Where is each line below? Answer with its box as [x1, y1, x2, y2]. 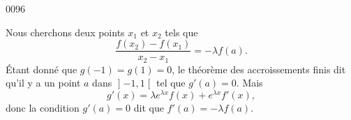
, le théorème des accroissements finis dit [172, 61, 346, 76]
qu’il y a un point [6, 75, 81, 90]
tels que [165, 24, 198, 39]
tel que [156, 75, 186, 90]
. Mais [236, 75, 263, 90]
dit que [133, 100, 164, 114]
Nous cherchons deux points [6, 24, 125, 39]
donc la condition [6, 100, 80, 114]
